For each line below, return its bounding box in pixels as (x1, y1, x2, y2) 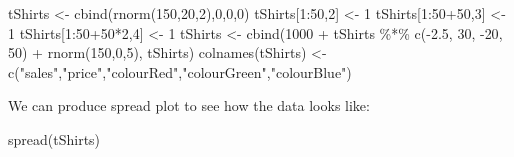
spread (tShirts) (8, 128, 101, 149)
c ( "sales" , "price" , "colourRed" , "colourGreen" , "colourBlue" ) (8, 61, 352, 82)
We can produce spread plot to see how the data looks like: (8, 95, 370, 116)
